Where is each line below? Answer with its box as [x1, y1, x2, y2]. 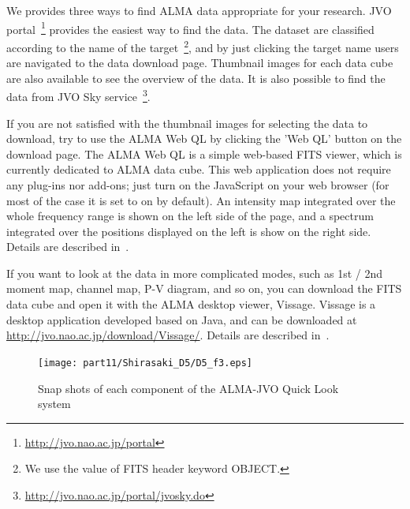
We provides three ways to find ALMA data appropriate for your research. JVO [6, 2, 392, 18]
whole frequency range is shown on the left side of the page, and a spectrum [6, 208, 374, 224]
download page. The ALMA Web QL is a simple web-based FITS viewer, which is [6, 145, 402, 162]
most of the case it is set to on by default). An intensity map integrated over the [6, 192, 396, 208]
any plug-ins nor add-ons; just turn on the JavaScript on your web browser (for [6, 176, 389, 193]
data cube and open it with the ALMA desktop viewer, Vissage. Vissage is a [6, 296, 376, 313]
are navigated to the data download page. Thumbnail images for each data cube [6, 54, 393, 71]
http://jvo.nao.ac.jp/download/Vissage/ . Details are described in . [6, 327, 330, 343]
